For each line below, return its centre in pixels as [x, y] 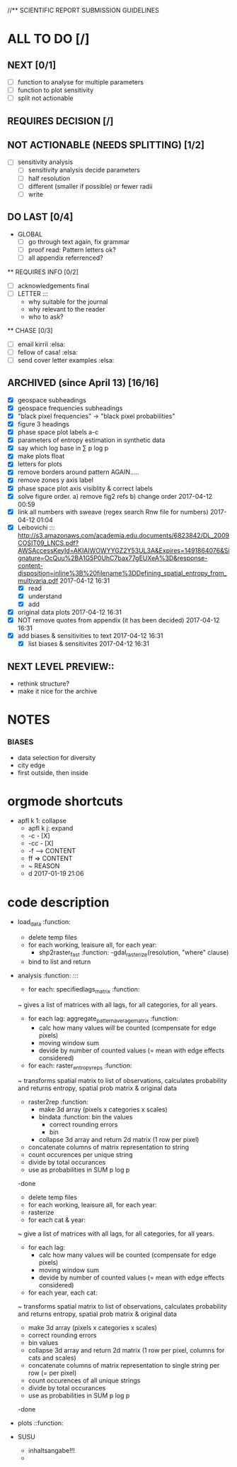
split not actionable [45, 98]
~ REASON [44, 866]
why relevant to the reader [67, 309]
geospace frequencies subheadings [70, 408]
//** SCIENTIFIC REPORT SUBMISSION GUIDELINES [83, 10]
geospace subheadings [52, 400]
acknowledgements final [53, 285]
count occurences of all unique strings [84, 1380]
